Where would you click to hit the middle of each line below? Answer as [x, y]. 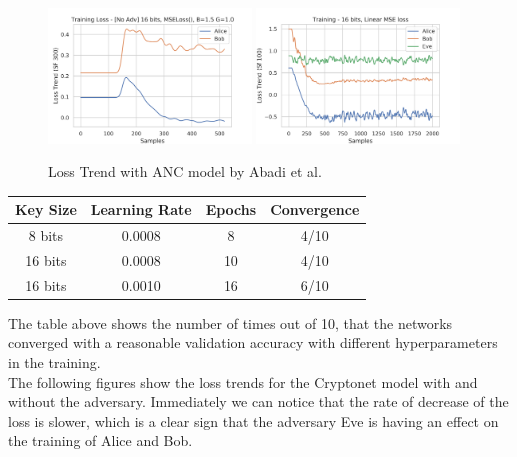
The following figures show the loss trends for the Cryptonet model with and [243, 381]
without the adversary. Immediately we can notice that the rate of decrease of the [258, 401]
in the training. [54, 362]
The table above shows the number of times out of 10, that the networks [230, 322]
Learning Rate [141, 209]
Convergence [315, 209]
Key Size [46, 209]
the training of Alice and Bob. [100, 440]
